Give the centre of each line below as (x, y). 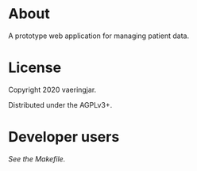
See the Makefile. (37, 158)
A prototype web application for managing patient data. (98, 36)
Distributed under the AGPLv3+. (60, 104)
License (35, 68)
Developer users (64, 137)
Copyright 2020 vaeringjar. (52, 89)
